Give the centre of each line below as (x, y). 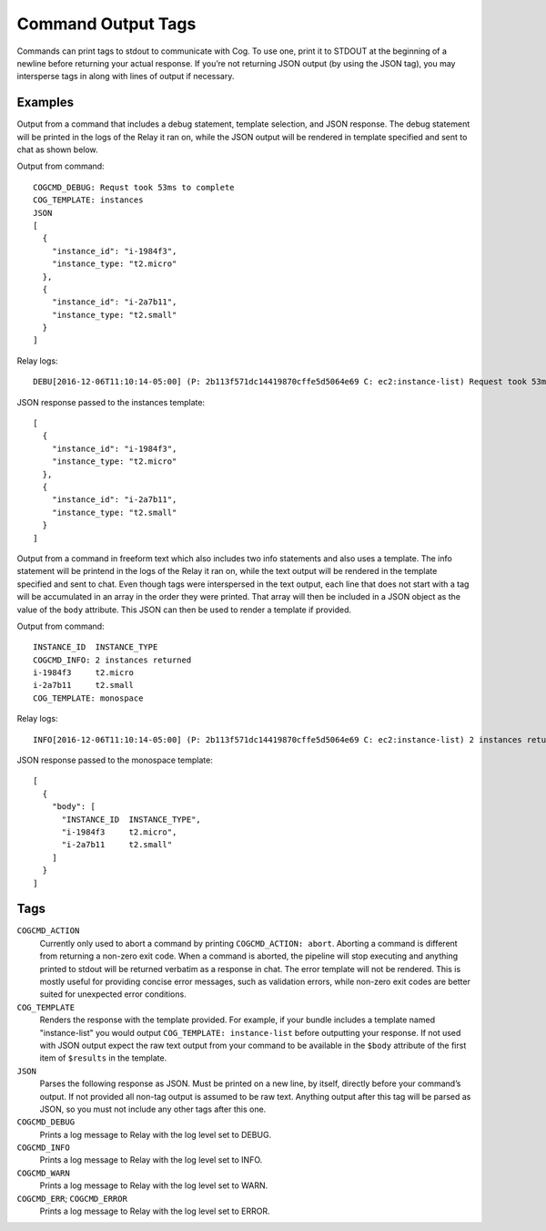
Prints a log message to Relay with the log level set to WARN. (154, 1185)
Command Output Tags (106, 24)
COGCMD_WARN (43, 1173)
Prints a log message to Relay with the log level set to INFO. (151, 1160)
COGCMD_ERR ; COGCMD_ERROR (72, 1198)
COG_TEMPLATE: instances (88, 200)
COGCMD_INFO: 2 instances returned (112, 660)
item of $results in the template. (103, 1058)
